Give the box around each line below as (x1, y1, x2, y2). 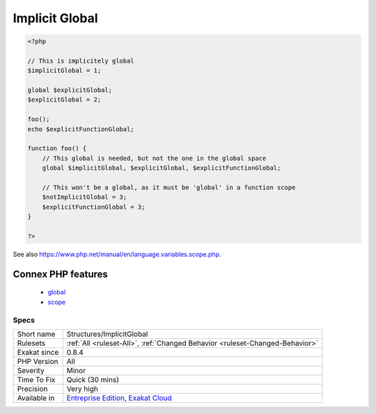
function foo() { (27, 145, 87, 152)
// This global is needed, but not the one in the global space (42, 154, 267, 162)
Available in (17, 393, 55, 403)
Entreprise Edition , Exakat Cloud (66, 393, 172, 403)
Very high (66, 383, 99, 393)
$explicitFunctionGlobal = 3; (42, 202, 146, 211)
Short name (17, 329, 56, 339)
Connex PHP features (13, 268, 108, 280)
